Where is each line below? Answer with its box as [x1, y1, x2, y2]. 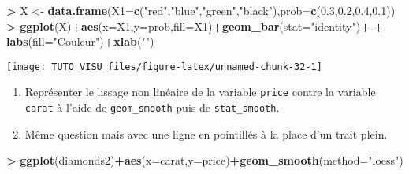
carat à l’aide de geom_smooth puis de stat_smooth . [24, 99, 280, 116]
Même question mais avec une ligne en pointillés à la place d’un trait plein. [24, 125, 388, 142]
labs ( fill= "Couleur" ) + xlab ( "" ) [6, 33, 154, 50]
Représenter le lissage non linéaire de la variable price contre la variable [24, 83, 376, 100]
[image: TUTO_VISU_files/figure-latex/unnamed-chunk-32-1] [6, 61, 322, 72]
